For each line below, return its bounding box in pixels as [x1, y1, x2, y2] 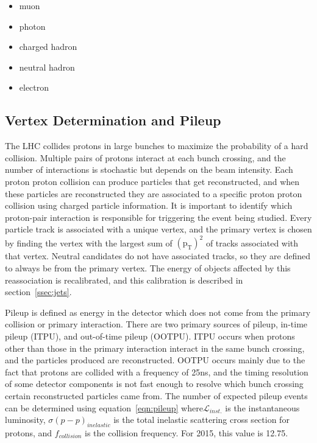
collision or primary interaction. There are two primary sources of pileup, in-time [5, 318, 308, 330]
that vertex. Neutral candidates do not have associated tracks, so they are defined [5, 249, 311, 262]
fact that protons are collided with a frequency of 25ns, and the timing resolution [5, 365, 308, 378]
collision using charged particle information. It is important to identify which [5, 199, 293, 212]
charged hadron [19, 40, 77, 53]
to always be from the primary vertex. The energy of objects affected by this [5, 262, 291, 274]
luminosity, [5, 413, 46, 426]
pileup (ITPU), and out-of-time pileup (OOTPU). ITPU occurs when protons [5, 329, 295, 342]
